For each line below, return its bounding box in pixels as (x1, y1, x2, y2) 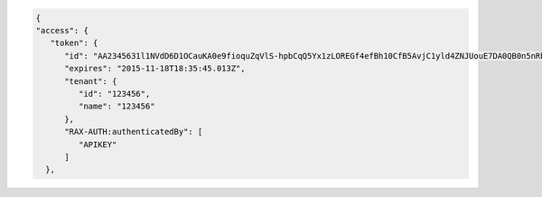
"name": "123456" (78, 101, 155, 112)
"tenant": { (64, 76, 117, 86)
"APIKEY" (78, 139, 117, 149)
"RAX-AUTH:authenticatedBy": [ (64, 127, 203, 137)
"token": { (50, 38, 98, 49)
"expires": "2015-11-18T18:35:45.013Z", (64, 63, 246, 74)
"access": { (35, 25, 89, 35)
